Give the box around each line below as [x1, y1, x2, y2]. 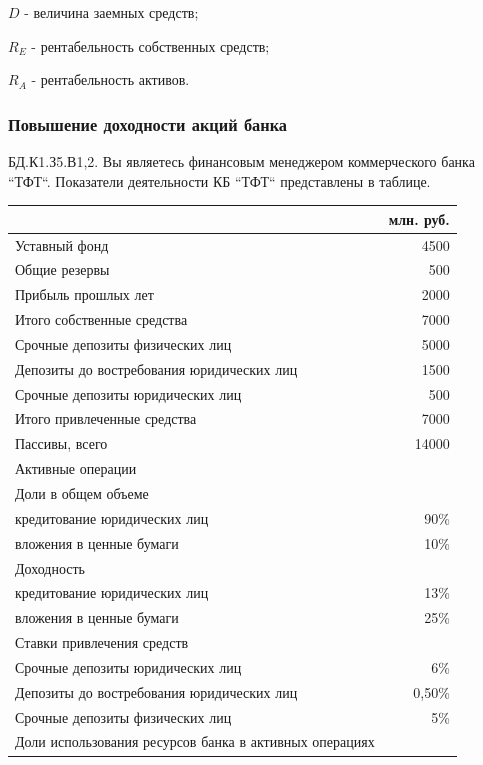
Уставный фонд [15, 234, 109, 255]
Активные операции [15, 458, 137, 479]
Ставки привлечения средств [15, 632, 189, 653]
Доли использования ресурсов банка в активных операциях [15, 731, 375, 752]
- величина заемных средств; [24, 2, 199, 22]
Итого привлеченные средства [15, 408, 197, 429]
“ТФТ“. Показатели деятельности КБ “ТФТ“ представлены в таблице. [8, 170, 431, 191]
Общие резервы [15, 259, 110, 280]
